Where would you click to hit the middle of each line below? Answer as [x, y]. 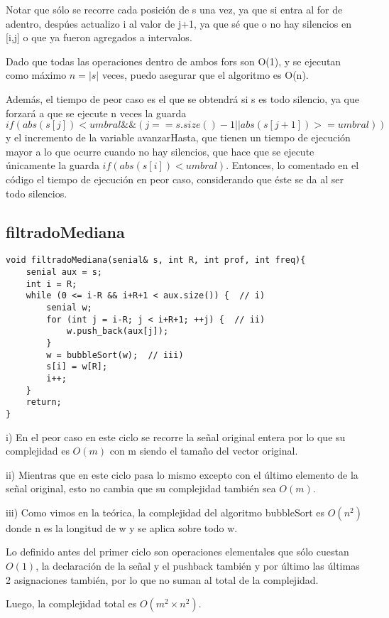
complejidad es [38, 451]
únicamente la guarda [53, 165]
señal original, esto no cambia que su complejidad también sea [141, 488]
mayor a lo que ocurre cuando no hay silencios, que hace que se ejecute [160, 151]
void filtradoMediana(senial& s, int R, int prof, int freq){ [156, 260]
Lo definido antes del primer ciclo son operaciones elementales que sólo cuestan [177, 552]
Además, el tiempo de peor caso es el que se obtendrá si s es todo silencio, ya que [182, 98]
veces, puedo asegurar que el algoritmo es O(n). [205, 75]
